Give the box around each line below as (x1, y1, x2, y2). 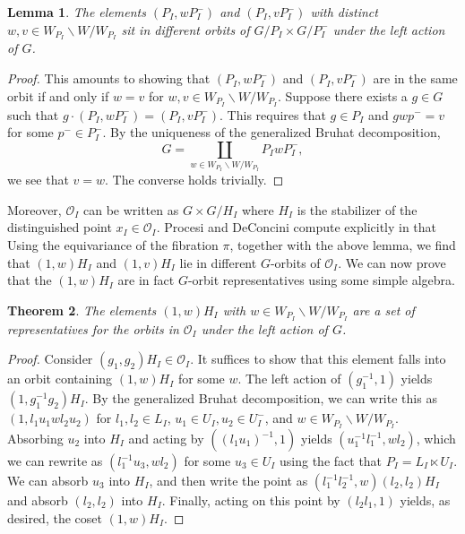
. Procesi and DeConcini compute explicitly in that (156, 218, 437, 237)
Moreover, (7, 200, 62, 219)
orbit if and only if (7, 86, 109, 105)
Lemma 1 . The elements (7, 3, 146, 21)
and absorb (7, 491, 68, 510)
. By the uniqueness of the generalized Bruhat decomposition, (102, 123, 441, 142)
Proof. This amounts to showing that (7, 69, 211, 88)
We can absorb (7, 471, 89, 490)
